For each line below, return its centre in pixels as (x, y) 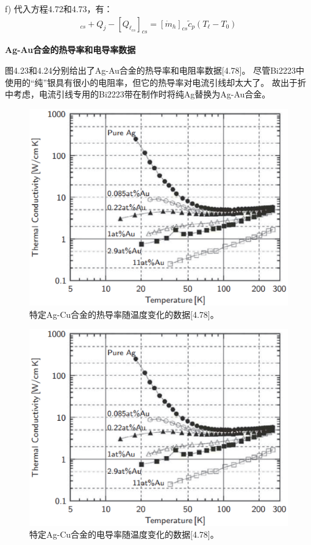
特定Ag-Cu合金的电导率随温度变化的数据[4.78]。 (124, 534)
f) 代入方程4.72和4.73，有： (59, 9)
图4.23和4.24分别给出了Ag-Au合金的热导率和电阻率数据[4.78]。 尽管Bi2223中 (155, 70)
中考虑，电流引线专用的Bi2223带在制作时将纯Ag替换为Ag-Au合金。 (138, 94)
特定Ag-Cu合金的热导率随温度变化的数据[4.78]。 (124, 314)
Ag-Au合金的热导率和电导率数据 (70, 50)
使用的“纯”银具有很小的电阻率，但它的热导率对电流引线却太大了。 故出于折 (155, 82)
